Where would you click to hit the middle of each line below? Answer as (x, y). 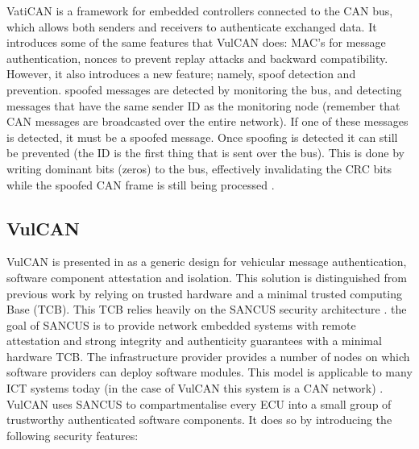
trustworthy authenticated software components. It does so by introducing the (199, 420)
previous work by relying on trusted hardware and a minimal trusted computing (204, 293)
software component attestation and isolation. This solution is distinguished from (207, 277)
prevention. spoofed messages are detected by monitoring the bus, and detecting (204, 89)
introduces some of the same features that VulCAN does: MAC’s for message (196, 42)
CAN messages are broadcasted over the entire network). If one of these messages (207, 121)
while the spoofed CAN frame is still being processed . (141, 184)
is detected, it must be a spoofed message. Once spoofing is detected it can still (202, 137)
